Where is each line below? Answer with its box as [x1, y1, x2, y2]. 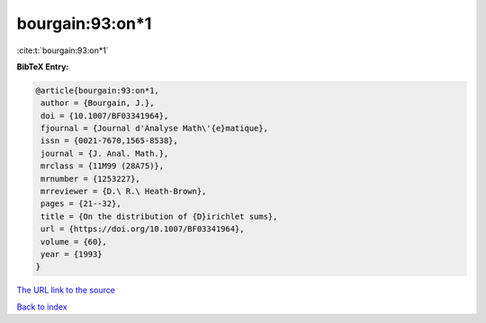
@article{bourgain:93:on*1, [35, 85, 159, 95]
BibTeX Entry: [16, 61, 69, 72]
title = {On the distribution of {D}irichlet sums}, [40, 211, 278, 221]
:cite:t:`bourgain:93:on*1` [16, 45, 109, 56]
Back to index [16, 301, 67, 312]
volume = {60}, [40, 237, 108, 247]
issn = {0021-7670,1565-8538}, [40, 136, 179, 146]
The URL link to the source [16, 284, 116, 296]
